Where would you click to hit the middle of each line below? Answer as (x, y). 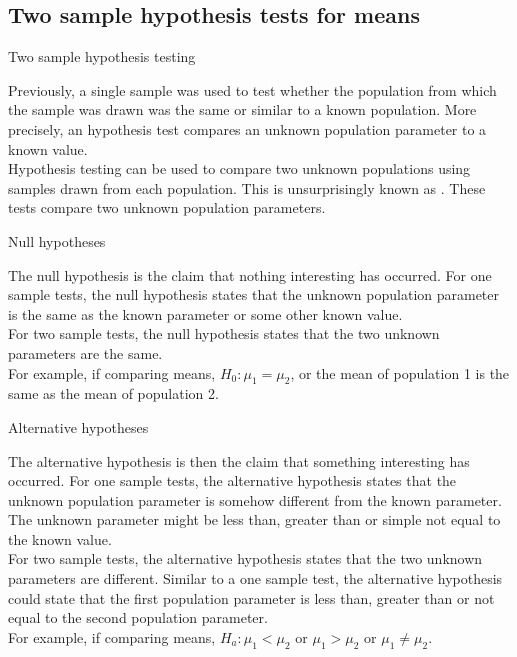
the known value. (60, 538)
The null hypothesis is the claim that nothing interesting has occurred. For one (250, 274)
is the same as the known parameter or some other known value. (205, 313)
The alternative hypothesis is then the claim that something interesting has (239, 460)
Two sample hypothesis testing (102, 56)
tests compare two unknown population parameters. (167, 207)
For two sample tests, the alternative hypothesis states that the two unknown (245, 558)
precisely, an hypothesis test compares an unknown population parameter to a (247, 128)
